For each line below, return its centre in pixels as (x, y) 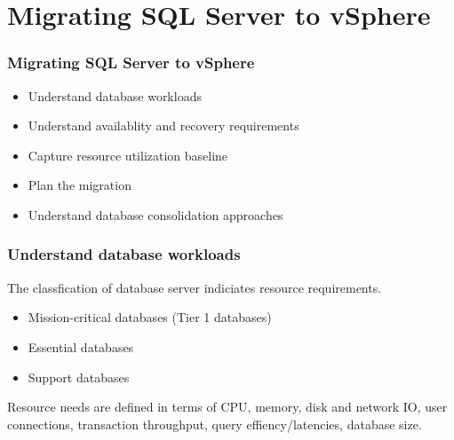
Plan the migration (80, 185)
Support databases (79, 377)
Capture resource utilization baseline (128, 155)
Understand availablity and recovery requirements (163, 126)
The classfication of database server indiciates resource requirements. (195, 287)
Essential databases (81, 346)
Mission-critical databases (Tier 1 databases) (150, 317)
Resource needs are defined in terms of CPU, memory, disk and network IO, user (227, 407)
